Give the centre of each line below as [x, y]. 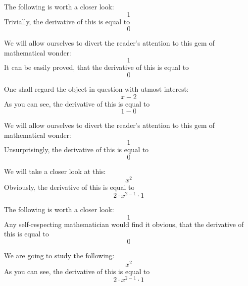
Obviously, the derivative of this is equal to [69, 187]
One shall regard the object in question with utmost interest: [96, 88]
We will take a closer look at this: [55, 171]
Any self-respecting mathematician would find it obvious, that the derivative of [124, 224]
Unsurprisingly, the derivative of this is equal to [76, 149]
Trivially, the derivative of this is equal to [67, 21]
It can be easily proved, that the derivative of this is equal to [97, 67]
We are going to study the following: [59, 256]
